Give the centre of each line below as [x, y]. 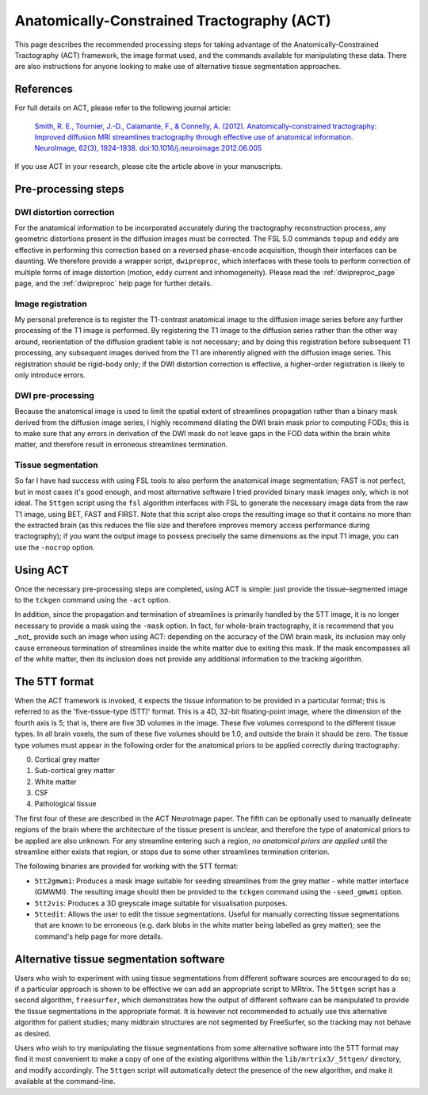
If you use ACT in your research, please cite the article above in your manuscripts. [149, 166]
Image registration [51, 304]
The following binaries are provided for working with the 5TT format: [126, 866]
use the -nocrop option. [55, 547]
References [44, 89]
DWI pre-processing [55, 395]
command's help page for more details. [99, 936]
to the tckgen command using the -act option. [92, 600]
